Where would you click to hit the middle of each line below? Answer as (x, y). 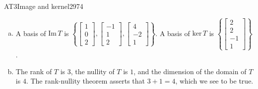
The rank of (34, 71)
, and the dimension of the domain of (190, 71)
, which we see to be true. (214, 81)
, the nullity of (93, 71)
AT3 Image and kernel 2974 (44, 6)
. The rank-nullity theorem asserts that (85, 81)
